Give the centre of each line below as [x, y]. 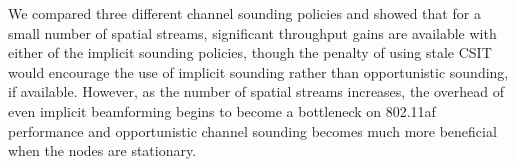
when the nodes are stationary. [102, 150]
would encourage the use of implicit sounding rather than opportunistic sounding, [258, 71]
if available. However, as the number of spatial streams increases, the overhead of [256, 91]
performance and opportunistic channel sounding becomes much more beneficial [252, 130]
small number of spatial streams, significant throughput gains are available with [252, 32]
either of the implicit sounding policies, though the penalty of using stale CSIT [250, 52]
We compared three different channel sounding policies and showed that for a [244, 13]
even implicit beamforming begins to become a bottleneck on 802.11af [222, 110]
